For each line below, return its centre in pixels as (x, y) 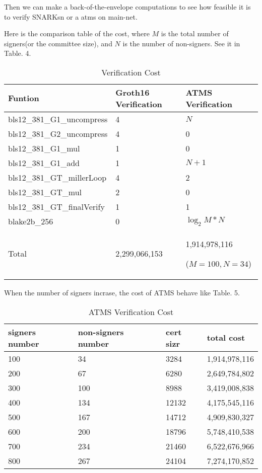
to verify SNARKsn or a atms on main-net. (71, 16)
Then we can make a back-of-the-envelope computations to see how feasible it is (127, 7)
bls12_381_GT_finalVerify (56, 206)
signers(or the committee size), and (58, 43)
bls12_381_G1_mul (44, 148)
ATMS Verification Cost (131, 311)
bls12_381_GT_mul (45, 192)
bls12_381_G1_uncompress (58, 119)
